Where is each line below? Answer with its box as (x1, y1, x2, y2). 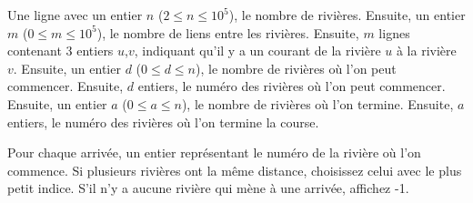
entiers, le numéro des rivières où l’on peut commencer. (137, 76, 446, 96)
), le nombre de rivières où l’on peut (196, 58, 397, 77)
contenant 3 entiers (7, 41, 114, 60)
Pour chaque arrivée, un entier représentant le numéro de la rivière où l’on (7, 143, 421, 162)
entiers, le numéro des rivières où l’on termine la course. (7, 112, 319, 131)
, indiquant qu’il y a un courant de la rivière (134, 41, 381, 60)
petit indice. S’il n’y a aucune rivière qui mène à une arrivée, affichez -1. (7, 178, 409, 198)
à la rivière (396, 41, 457, 60)
